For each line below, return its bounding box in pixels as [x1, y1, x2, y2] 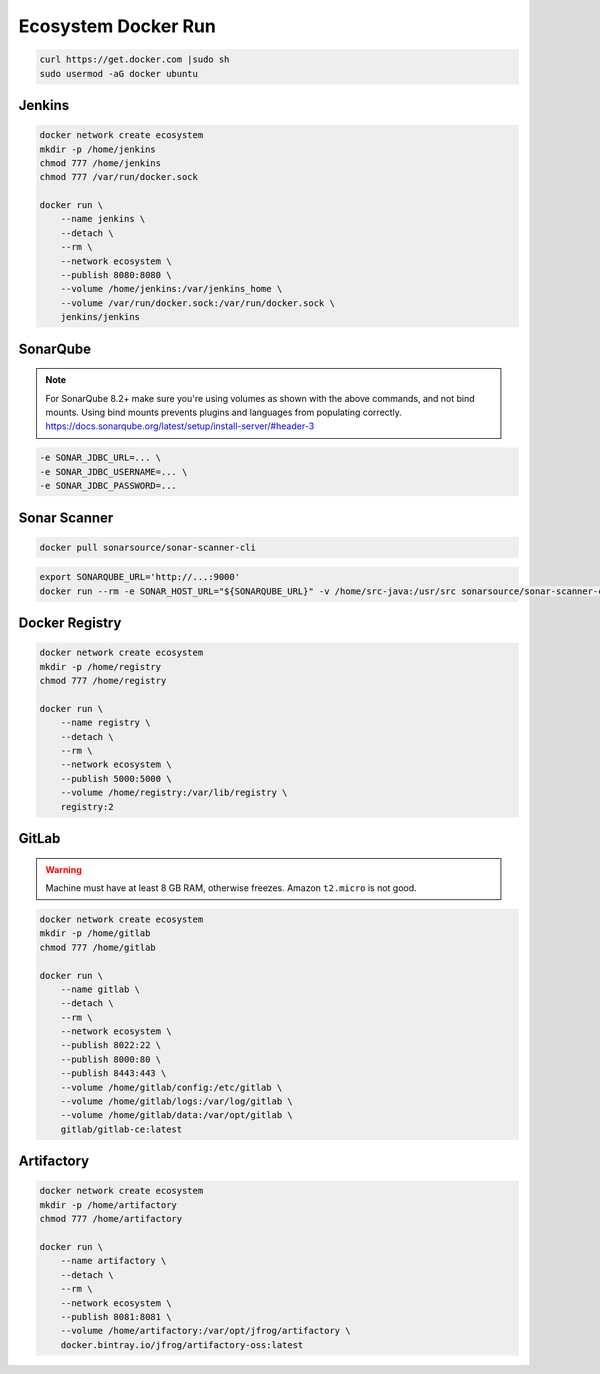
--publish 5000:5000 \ [60, 773, 172, 784]
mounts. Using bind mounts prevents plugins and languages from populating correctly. [45, 406, 402, 418]
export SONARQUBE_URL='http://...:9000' [39, 571, 240, 583]
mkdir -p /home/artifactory [39, 1199, 177, 1210]
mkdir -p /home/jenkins [39, 143, 157, 155]
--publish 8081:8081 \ [60, 1311, 172, 1322]
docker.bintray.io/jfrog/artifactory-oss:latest [60, 1339, 304, 1350]
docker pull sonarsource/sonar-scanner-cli [39, 541, 257, 553]
